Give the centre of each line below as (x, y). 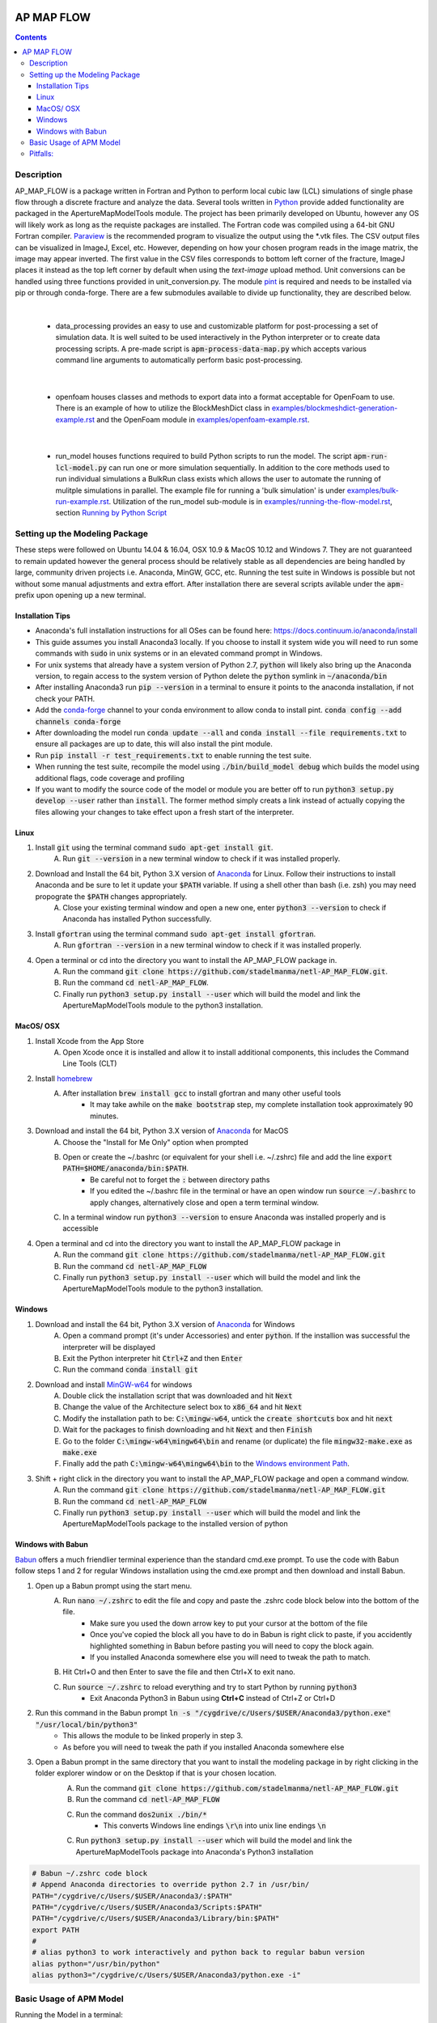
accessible (81, 1228)
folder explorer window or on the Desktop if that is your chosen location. (156, 1773)
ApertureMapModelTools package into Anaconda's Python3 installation (195, 1851)
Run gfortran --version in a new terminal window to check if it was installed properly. (212, 945)
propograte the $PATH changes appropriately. (111, 896)
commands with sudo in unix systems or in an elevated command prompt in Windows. (179, 653)
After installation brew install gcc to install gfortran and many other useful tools (202, 1093)
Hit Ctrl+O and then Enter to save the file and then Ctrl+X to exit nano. (179, 1672)
